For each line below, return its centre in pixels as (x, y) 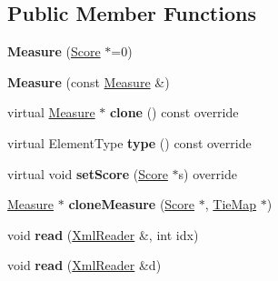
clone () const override (174, 112)
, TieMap (231, 204)
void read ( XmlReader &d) (84, 265)
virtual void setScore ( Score (88, 173)
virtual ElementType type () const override (129, 142)
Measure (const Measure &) (89, 81)
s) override (208, 173)
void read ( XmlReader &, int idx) (103, 234)
